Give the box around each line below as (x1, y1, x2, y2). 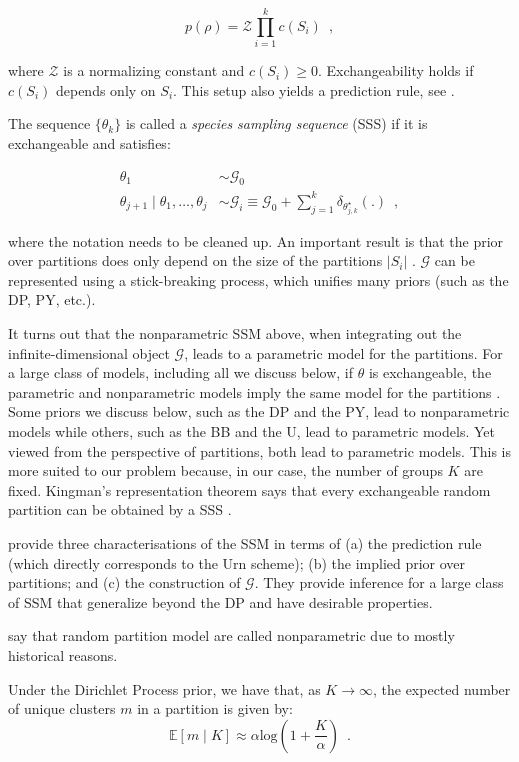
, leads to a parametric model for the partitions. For (184, 342, 503, 363)
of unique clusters (8, 698, 116, 719)
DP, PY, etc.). (8, 289, 96, 310)
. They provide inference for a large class (254, 572, 504, 593)
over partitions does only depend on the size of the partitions (8, 250, 383, 271)
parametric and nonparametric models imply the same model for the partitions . (8, 381, 501, 402)
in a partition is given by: (137, 698, 293, 719)
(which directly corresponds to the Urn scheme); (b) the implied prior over (8, 552, 466, 573)
